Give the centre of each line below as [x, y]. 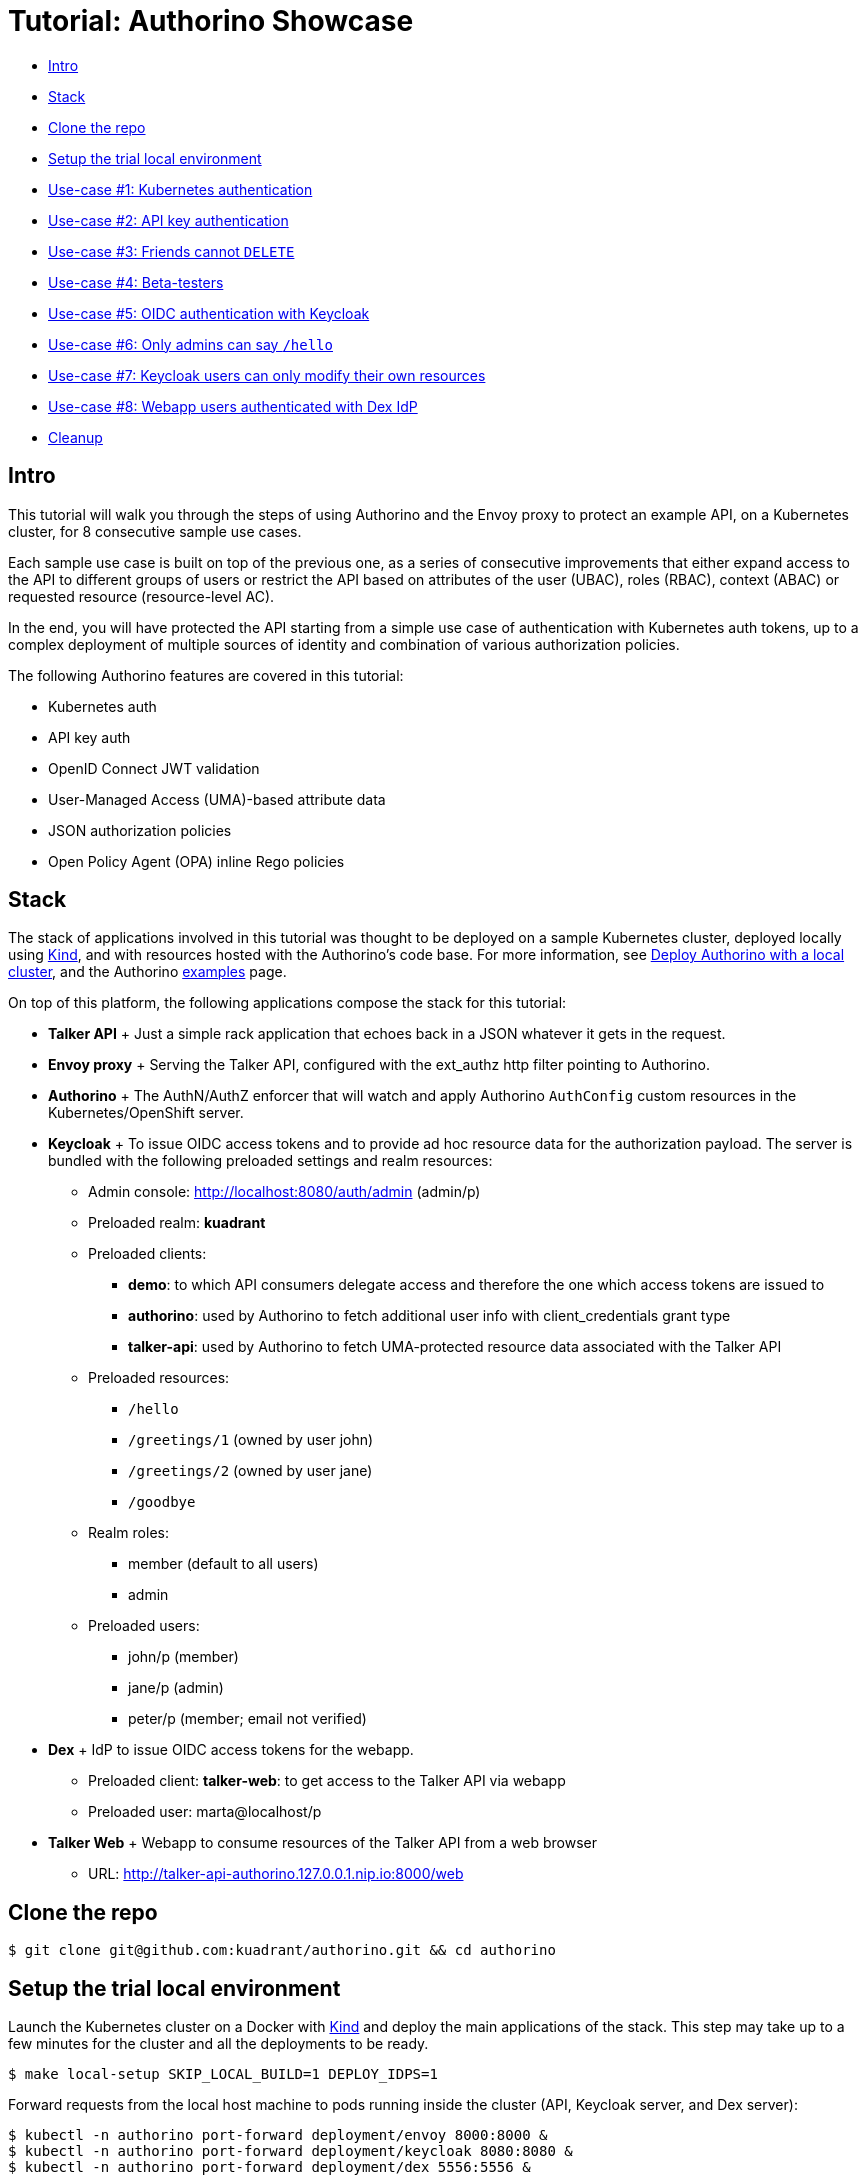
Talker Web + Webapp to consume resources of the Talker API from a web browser [322, 1843]
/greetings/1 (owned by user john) [251, 1440]
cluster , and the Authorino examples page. [147, 972]
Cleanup [75, 437]
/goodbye [162, 1502]
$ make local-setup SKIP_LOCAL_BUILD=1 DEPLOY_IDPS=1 [223, 2074]
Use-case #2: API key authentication [168, 220]
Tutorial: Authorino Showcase [211, 21]
